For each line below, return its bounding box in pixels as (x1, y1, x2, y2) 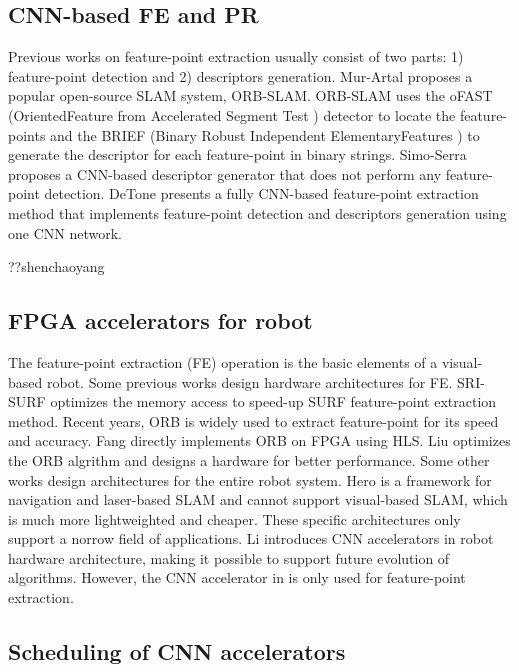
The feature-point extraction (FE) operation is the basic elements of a (8, 351, 438, 372)
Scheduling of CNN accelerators (8, 636, 346, 667)
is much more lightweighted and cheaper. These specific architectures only (8, 508, 461, 529)
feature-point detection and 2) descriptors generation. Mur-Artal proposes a (8, 65, 473, 86)
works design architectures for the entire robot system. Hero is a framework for (8, 469, 492, 490)
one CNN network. (8, 222, 122, 243)
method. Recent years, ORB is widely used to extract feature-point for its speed (8, 410, 499, 431)
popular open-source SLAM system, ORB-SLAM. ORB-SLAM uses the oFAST (8, 85, 493, 106)
